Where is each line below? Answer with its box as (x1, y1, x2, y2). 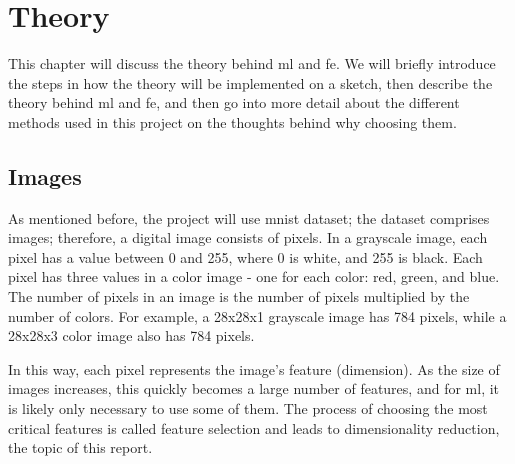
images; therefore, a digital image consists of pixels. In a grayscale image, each (8, 227, 488, 248)
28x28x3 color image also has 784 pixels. (8, 325, 255, 346)
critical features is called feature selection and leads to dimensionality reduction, (8, 417, 500, 438)
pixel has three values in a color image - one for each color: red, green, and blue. (8, 266, 500, 287)
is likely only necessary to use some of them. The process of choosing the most (8, 398, 488, 419)
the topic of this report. (8, 437, 153, 458)
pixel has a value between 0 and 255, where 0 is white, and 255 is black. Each (8, 246, 483, 267)
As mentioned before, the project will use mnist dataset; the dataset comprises (8, 207, 490, 228)
